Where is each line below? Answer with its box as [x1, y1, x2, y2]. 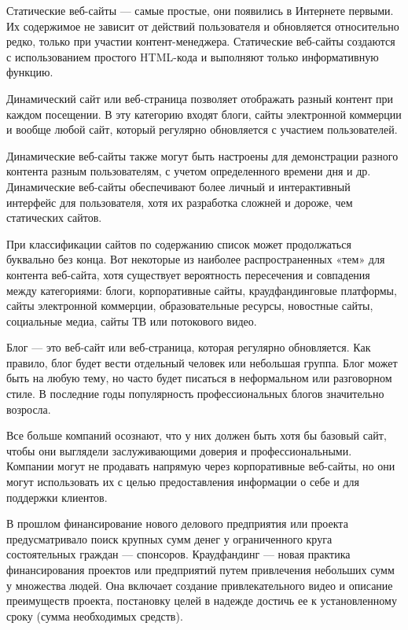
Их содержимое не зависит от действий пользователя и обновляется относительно [6, 17, 399, 34]
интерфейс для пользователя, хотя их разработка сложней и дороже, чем [6, 193, 353, 210]
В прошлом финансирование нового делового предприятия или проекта [6, 515, 348, 532]
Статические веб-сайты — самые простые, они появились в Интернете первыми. [6, 2, 394, 18]
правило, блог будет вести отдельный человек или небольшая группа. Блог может [6, 354, 398, 370]
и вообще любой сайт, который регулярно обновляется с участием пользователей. [6, 121, 398, 138]
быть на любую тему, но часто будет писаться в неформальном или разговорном [6, 370, 392, 386]
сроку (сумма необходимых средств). [6, 607, 183, 624]
